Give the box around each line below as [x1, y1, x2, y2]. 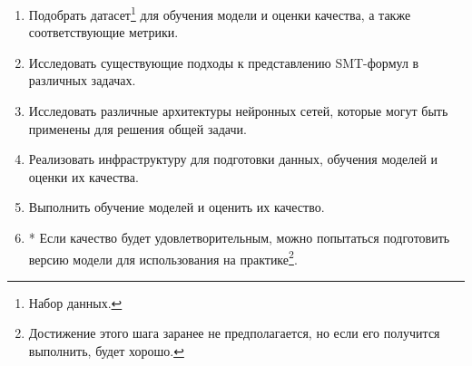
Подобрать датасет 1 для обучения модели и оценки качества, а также [28, 3, 411, 24]
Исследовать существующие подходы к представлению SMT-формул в [28, 53, 419, 72]
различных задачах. [28, 71, 136, 90]
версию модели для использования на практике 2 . [28, 246, 298, 268]
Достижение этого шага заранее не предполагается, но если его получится [28, 323, 440, 342]
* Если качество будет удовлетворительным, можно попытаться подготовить [28, 228, 450, 246]
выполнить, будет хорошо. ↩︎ [28, 342, 184, 361]
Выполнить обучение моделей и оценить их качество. [28, 197, 325, 217]
